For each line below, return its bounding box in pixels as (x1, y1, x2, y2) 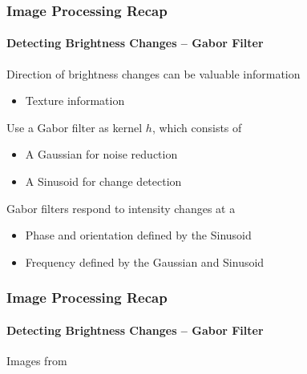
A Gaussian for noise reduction (25, 146, 178, 163)
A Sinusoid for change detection (25, 173, 182, 190)
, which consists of (151, 119, 242, 135)
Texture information (25, 92, 125, 109)
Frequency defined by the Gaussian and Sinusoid (25, 253, 265, 270)
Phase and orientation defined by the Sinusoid (25, 227, 252, 243)
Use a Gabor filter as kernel (6, 119, 143, 135)
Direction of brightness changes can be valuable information (6, 65, 301, 82)
